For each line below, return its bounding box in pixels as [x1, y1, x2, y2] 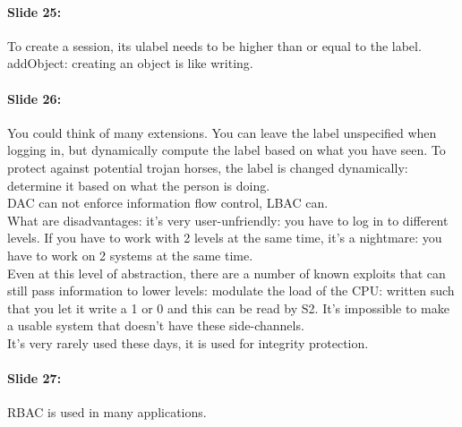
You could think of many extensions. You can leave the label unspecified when [7, 123, 437, 141]
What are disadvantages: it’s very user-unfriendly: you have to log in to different [7, 210, 449, 229]
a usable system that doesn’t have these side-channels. [7, 316, 304, 335]
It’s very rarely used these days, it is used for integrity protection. [7, 333, 369, 352]
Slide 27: [7, 369, 62, 388]
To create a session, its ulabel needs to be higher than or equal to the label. [7, 36, 422, 55]
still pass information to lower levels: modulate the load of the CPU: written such [7, 281, 455, 300]
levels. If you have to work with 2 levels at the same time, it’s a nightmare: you [7, 228, 442, 247]
